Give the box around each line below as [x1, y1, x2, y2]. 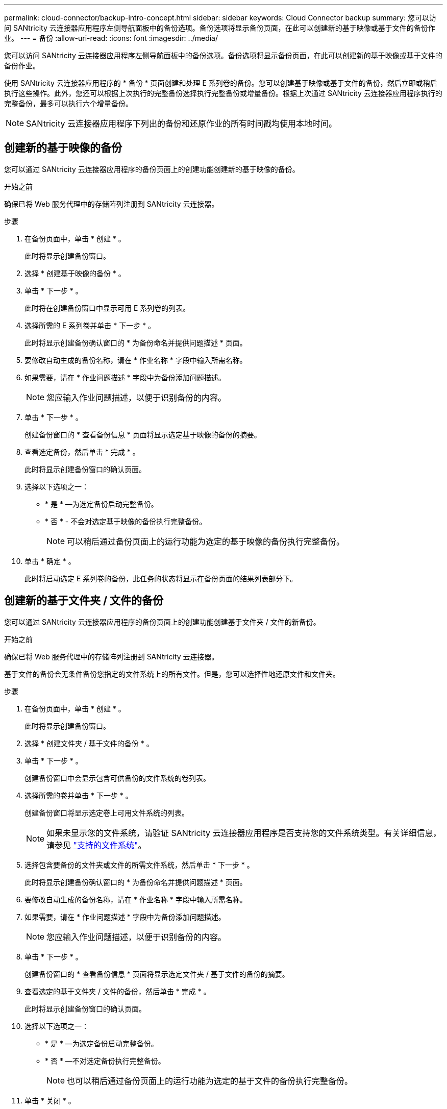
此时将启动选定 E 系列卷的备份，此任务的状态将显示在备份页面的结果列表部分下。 [24, 574, 297, 583]
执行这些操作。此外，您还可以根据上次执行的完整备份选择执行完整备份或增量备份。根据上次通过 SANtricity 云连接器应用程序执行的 [4, 89, 442, 97]
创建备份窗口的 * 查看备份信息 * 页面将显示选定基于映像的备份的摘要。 [24, 430, 261, 439]
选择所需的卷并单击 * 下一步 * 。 [24, 791, 133, 800]
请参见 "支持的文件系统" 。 [46, 840, 146, 850]
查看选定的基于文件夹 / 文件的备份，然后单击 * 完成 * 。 [24, 987, 211, 996]
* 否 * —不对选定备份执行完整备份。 [45, 1056, 165, 1065]
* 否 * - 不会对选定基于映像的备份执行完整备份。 [45, 516, 207, 526]
